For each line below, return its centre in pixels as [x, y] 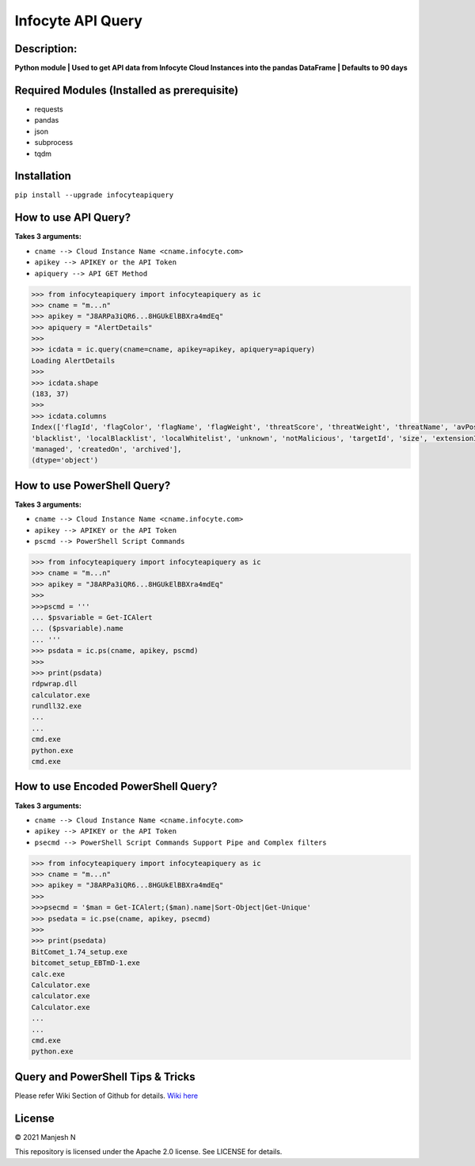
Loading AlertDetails [73, 361]
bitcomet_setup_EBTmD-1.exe [85, 963]
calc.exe [48, 974]
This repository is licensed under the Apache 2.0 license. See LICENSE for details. [148, 1152]
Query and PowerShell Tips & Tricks [105, 1077]
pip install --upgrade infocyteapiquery [94, 195]
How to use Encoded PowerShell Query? [116, 786]
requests [49, 109]
